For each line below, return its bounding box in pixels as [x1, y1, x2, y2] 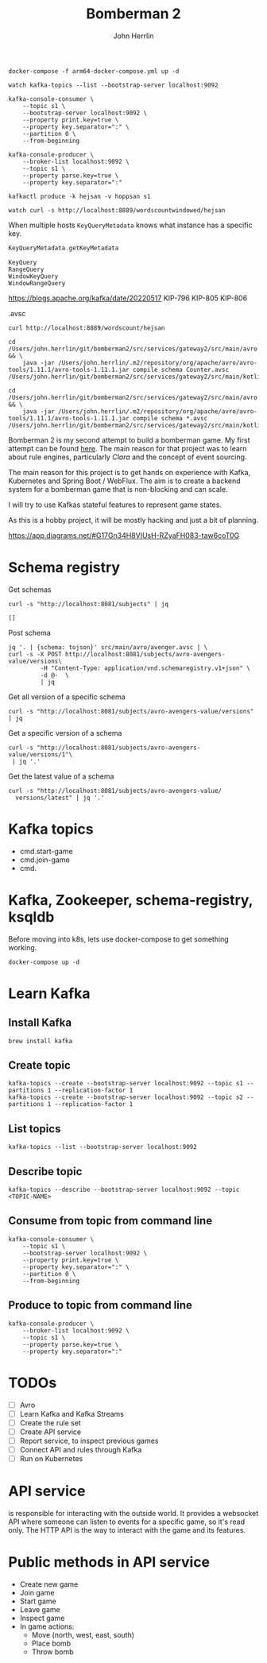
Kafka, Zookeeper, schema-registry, [8, 891, 253, 909]
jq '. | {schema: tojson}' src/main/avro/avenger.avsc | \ [8, 643, 208, 652]
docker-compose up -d [8, 958, 80, 966]
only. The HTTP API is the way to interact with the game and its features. [8, 1526, 246, 1534]
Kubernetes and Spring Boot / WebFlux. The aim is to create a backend [8, 476, 241, 485]
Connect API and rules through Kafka [19, 1444, 142, 1454]
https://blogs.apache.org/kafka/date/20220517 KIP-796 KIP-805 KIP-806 [8, 293, 248, 303]
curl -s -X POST [8, 650, 62, 658]
